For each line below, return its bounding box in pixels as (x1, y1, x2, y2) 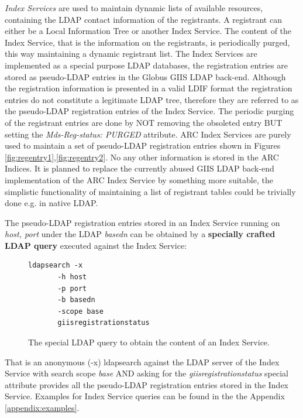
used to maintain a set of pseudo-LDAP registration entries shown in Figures (5, 139, 281, 152)
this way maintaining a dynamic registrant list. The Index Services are (5, 47, 257, 60)
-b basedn (57, 296, 95, 304)
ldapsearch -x (28, 261, 83, 270)
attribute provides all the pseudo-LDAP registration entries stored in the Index (5, 378, 289, 390)
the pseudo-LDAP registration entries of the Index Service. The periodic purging (5, 105, 294, 117)
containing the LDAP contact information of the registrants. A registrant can (5, 13, 282, 25)
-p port (57, 284, 87, 293)
